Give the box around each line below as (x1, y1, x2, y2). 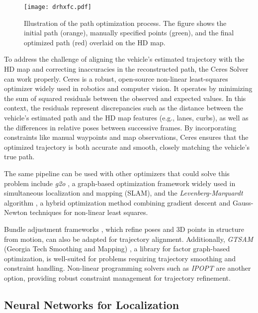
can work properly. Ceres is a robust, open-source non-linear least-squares (4, 73, 228, 84)
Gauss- (232, 197, 254, 208)
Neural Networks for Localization (4, 297, 179, 312)
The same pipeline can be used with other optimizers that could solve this (4, 168, 230, 178)
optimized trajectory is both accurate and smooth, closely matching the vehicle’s (4, 141, 250, 152)
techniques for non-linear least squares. (29, 207, 148, 217)
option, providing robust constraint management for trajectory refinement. (4, 272, 231, 283)
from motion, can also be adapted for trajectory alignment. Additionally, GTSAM (4, 233, 254, 244)
